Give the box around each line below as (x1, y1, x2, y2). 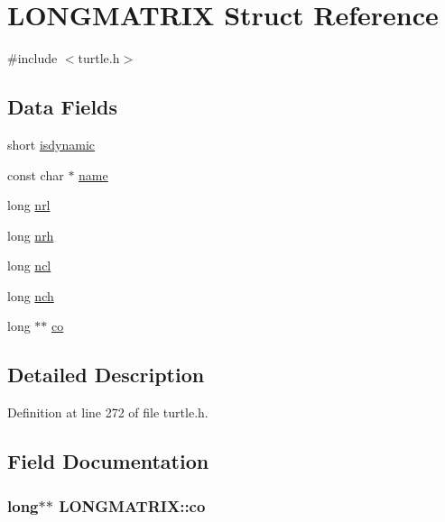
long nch (7, 286, 54, 305)
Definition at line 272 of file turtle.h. (7, 403, 209, 422)
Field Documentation (7, 447, 209, 475)
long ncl (7, 256, 51, 275)
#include (7, 49, 58, 68)
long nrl (7, 196, 51, 215)
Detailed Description (7, 361, 205, 389)
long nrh (7, 225, 54, 244)
